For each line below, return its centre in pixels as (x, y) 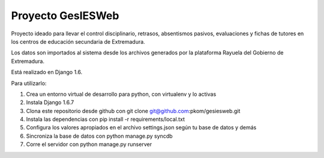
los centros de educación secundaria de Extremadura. (78, 41)
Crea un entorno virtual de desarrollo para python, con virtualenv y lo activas (121, 94)
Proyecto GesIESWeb (65, 16)
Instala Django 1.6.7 (50, 102)
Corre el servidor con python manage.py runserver (89, 144)
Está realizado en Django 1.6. (47, 72)
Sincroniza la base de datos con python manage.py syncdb (100, 136)
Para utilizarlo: (29, 83)
